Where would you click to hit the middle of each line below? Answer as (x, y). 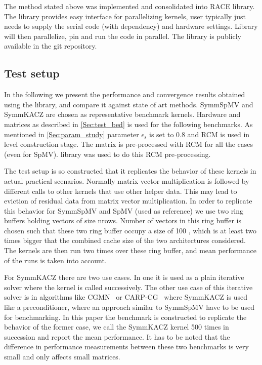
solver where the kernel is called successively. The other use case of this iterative (128, 287)
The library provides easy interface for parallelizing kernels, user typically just (125, 16)
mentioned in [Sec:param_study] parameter (72, 134)
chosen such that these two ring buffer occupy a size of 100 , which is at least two (130, 230)
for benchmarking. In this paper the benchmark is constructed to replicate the (125, 317)
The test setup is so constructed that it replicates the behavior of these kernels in (130, 171)
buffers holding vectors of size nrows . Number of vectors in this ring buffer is (123, 220)
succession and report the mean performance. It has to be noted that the (117, 336)
